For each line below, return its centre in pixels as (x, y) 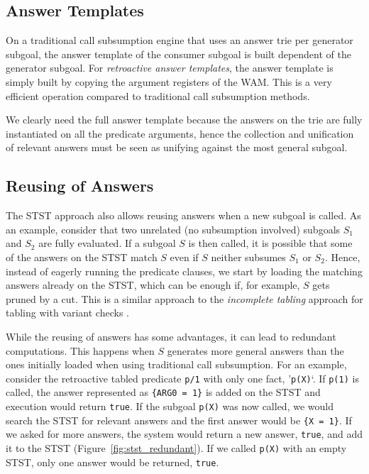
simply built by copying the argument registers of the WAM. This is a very (169, 81)
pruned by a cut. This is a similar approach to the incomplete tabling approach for (184, 298)
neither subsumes (248, 257)
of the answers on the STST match (82, 257)
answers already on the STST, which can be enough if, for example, (153, 285)
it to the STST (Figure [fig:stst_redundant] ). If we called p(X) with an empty (176, 447)
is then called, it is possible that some (270, 243)
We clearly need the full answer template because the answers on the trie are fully (184, 120)
